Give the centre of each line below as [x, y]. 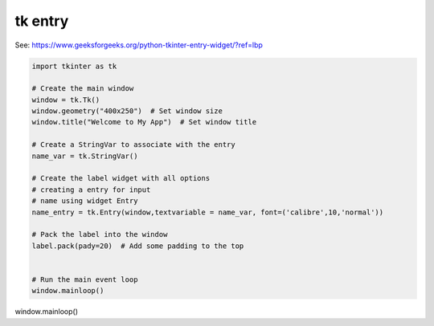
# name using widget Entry [85, 201]
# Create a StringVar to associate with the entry [134, 145]
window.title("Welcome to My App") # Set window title [144, 122]
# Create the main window [83, 89]
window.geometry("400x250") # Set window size [127, 111]
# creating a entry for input [91, 189]
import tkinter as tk [74, 66]
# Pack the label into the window [100, 234]
